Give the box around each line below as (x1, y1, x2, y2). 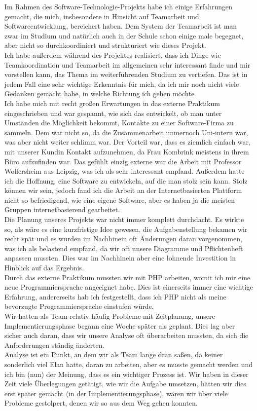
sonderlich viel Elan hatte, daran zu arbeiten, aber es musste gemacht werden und (4, 359, 253, 369)
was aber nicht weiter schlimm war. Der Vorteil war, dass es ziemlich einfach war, (4, 137, 251, 147)
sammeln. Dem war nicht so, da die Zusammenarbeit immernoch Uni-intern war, (4, 127, 248, 137)
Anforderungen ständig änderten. (4, 339, 105, 350)
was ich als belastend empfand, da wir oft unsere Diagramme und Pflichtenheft (4, 243, 243, 253)
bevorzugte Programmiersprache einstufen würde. (4, 301, 154, 311)
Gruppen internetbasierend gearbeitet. (4, 204, 120, 215)
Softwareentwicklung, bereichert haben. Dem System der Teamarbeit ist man (4, 21, 237, 31)
